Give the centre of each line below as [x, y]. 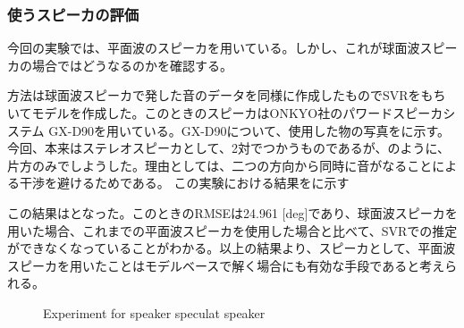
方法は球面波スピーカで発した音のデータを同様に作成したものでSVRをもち [227, 95]
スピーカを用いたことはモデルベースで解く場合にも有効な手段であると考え [226, 265]
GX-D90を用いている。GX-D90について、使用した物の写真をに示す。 [249, 130]
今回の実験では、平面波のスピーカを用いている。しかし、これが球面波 [214, 48]
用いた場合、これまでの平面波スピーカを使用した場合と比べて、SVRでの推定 [232, 230]
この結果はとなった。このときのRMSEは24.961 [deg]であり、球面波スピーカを [232, 212]
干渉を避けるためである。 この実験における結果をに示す [184, 183]
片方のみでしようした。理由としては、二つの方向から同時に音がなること [220, 165]
